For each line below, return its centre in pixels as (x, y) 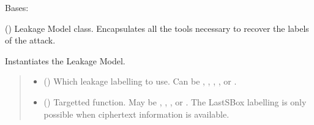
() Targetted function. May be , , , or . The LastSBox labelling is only (175, 101)
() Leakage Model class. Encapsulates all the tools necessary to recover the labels (157, 28)
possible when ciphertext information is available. (136, 114)
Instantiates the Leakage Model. (65, 60)
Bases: (17, 7)
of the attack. (30, 40)
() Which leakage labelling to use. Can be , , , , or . (140, 81)
